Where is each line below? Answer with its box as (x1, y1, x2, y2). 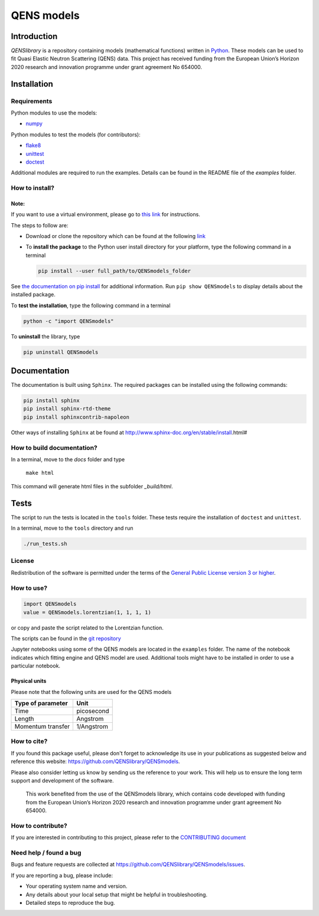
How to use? (11, 583, 47, 592)
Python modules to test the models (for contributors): (11, 131, 141, 138)
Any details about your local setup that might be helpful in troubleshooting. (25, 891, 208, 898)
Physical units (11, 677, 47, 684)
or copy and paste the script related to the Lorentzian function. (11, 624, 164, 631)
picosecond (76, 707, 109, 715)
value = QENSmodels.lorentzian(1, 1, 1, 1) (23, 609, 152, 615)
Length (14, 715, 35, 723)
